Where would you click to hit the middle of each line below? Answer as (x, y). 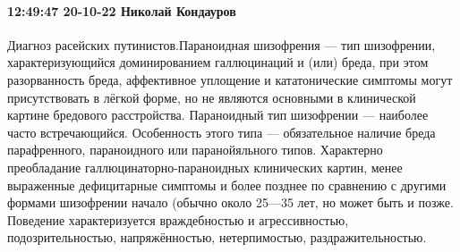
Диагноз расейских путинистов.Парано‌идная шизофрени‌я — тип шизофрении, (221, 44)
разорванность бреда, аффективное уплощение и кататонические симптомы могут (230, 79)
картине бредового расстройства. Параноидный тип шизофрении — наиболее (218, 115)
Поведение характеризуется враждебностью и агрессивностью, (178, 219)
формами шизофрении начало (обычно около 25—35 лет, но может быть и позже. (230, 202)
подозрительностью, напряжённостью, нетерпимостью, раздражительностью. (217, 237)
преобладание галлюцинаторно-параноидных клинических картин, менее (205, 167)
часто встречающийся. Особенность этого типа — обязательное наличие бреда (221, 132)
